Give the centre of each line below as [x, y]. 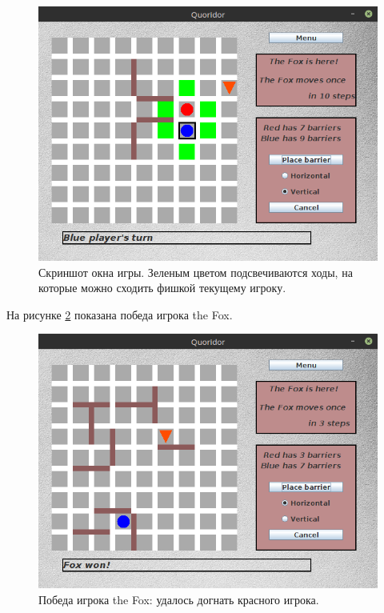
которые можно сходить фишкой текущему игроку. [162, 288]
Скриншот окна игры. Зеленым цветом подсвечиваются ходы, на [196, 272]
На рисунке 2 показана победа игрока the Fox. [120, 314]
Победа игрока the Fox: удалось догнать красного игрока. [179, 599]
